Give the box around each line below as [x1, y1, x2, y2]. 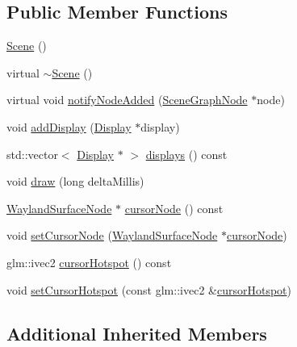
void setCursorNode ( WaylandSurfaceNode [6, 227, 218, 244]
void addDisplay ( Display [6, 118, 132, 135]
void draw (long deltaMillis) [6, 173, 144, 190]
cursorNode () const [124, 199, 224, 216]
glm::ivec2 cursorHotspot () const [6, 253, 172, 270]
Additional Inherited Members [6, 320, 267, 345]
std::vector [6, 145, 58, 162]
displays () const [145, 145, 228, 162]
